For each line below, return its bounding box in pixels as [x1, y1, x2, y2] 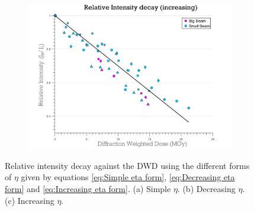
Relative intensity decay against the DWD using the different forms [5, 159, 250, 171]
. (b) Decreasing [177, 183, 236, 194]
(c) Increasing [5, 194, 54, 206]
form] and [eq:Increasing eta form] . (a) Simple [5, 183, 171, 194]
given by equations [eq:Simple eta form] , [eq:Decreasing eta [21, 171, 235, 183]
